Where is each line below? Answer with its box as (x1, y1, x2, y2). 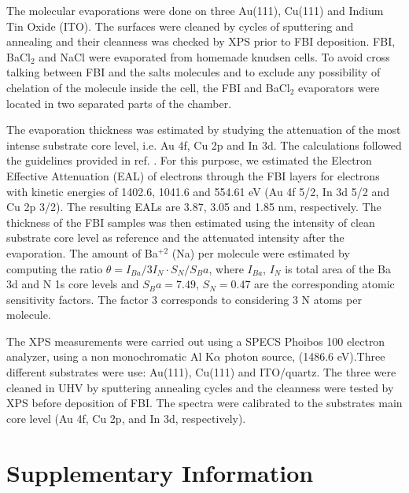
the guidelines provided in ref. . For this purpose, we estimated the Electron (6, 152, 372, 169)
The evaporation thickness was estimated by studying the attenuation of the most (6, 121, 401, 138)
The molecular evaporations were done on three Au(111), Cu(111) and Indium (6, 2, 384, 18)
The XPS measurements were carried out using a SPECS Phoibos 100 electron (6, 332, 385, 349)
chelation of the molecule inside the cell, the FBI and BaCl (6, 79, 290, 95)
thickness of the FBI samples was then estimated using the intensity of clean (6, 213, 375, 230)
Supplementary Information (6, 456, 314, 488)
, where (208, 260, 244, 276)
